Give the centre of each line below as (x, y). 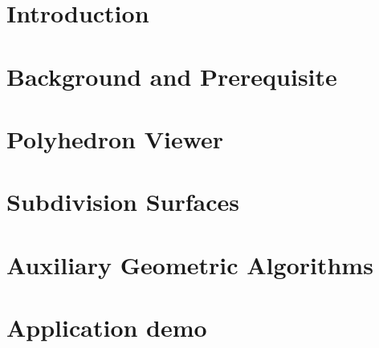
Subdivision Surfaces (123, 202)
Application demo (107, 328)
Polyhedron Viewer (115, 138)
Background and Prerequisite (172, 76)
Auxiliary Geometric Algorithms (190, 264)
